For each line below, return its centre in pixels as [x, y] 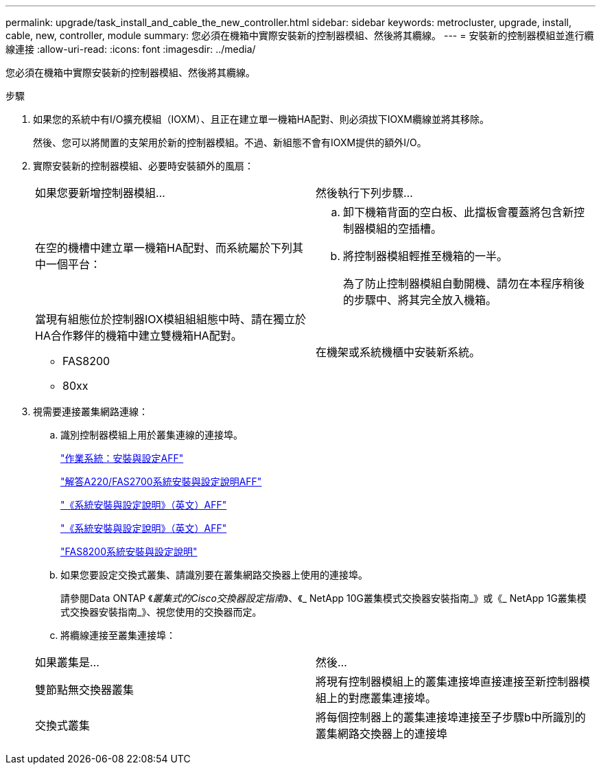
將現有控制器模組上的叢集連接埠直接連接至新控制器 [448, 681]
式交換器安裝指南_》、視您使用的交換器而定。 [161, 612]
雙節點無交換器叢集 [85, 690]
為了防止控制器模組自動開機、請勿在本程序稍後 [464, 283]
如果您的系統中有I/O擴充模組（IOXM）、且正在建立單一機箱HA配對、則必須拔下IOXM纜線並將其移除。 [261, 119]
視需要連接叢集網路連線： [91, 411]
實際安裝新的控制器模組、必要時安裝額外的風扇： [143, 166]
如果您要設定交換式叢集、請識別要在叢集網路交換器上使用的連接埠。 [214, 575]
